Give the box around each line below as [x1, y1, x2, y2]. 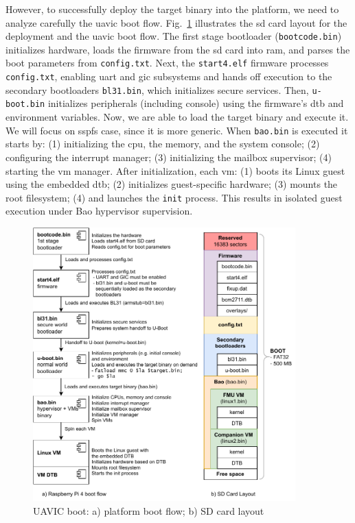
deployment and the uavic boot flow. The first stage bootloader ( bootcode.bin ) [5, 29, 342, 43]
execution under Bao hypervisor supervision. [5, 204, 193, 218]
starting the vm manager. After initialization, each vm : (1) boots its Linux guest [5, 163, 345, 178]
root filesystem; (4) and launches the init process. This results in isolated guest [5, 190, 343, 204]
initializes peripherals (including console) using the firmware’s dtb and [47, 96, 344, 110]
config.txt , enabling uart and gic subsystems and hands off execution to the [5, 69, 332, 84]
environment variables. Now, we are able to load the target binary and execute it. [5, 110, 349, 124]
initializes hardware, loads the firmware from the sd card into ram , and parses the [5, 42, 350, 56]
